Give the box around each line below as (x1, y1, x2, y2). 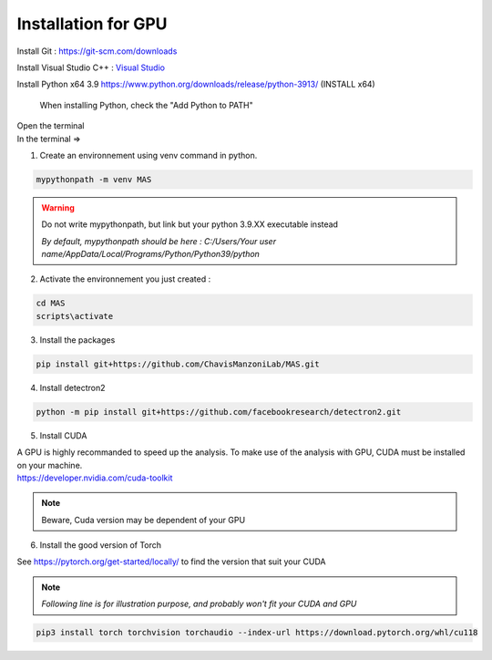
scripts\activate (36, 311, 114, 321)
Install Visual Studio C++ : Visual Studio (16, 62, 166, 73)
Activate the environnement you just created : (39, 273, 211, 284)
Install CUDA (39, 429, 87, 441)
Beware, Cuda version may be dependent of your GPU (41, 514, 246, 525)
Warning (41, 201, 75, 213)
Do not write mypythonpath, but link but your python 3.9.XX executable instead (41, 219, 339, 230)
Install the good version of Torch (39, 540, 162, 551)
